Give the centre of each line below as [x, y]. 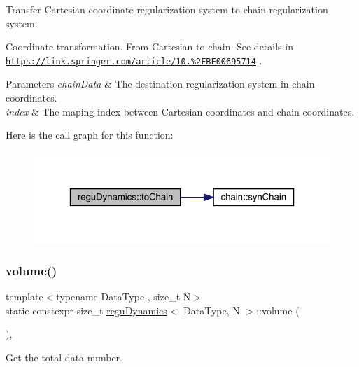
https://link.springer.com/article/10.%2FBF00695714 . [134, 60]
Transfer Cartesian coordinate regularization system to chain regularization [167, 9]
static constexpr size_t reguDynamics [86, 310]
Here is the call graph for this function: [90, 135]
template [24, 297]
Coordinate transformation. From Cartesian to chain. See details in [149, 47]
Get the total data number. [64, 357]
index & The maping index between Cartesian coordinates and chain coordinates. [180, 111]
